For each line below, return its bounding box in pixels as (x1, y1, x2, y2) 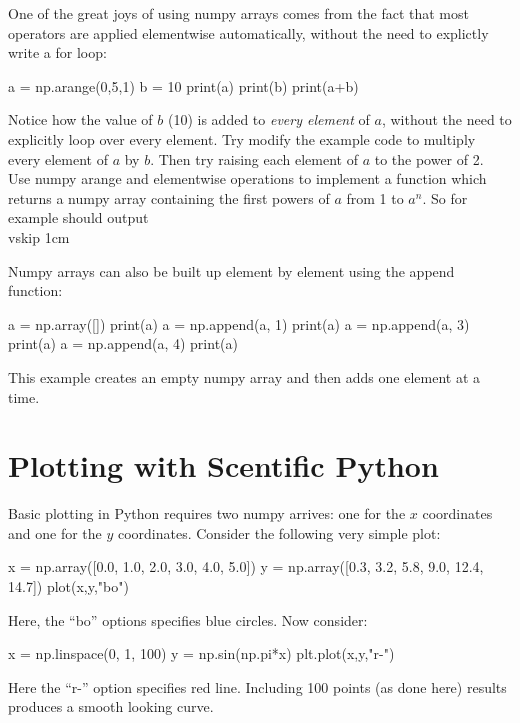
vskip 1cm (8, 226, 70, 247)
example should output (8, 207, 149, 228)
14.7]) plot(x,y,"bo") (8, 576, 129, 596)
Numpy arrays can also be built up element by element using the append (8, 260, 455, 281)
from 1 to (346, 187, 404, 208)
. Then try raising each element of (150, 148, 358, 169)
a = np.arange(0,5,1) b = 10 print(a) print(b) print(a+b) (8, 75, 359, 96)
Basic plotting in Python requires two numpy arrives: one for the (8, 503, 406, 524)
